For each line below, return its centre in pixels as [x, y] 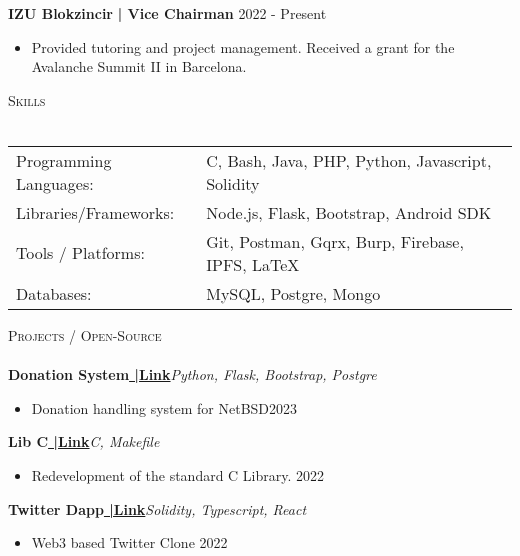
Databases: [54, 293]
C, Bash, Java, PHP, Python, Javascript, [349, 160]
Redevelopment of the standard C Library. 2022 [178, 474]
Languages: [55, 183]
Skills [27, 99]
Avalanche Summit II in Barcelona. [139, 66]
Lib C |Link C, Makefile [84, 441]
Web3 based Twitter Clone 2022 [129, 542]
